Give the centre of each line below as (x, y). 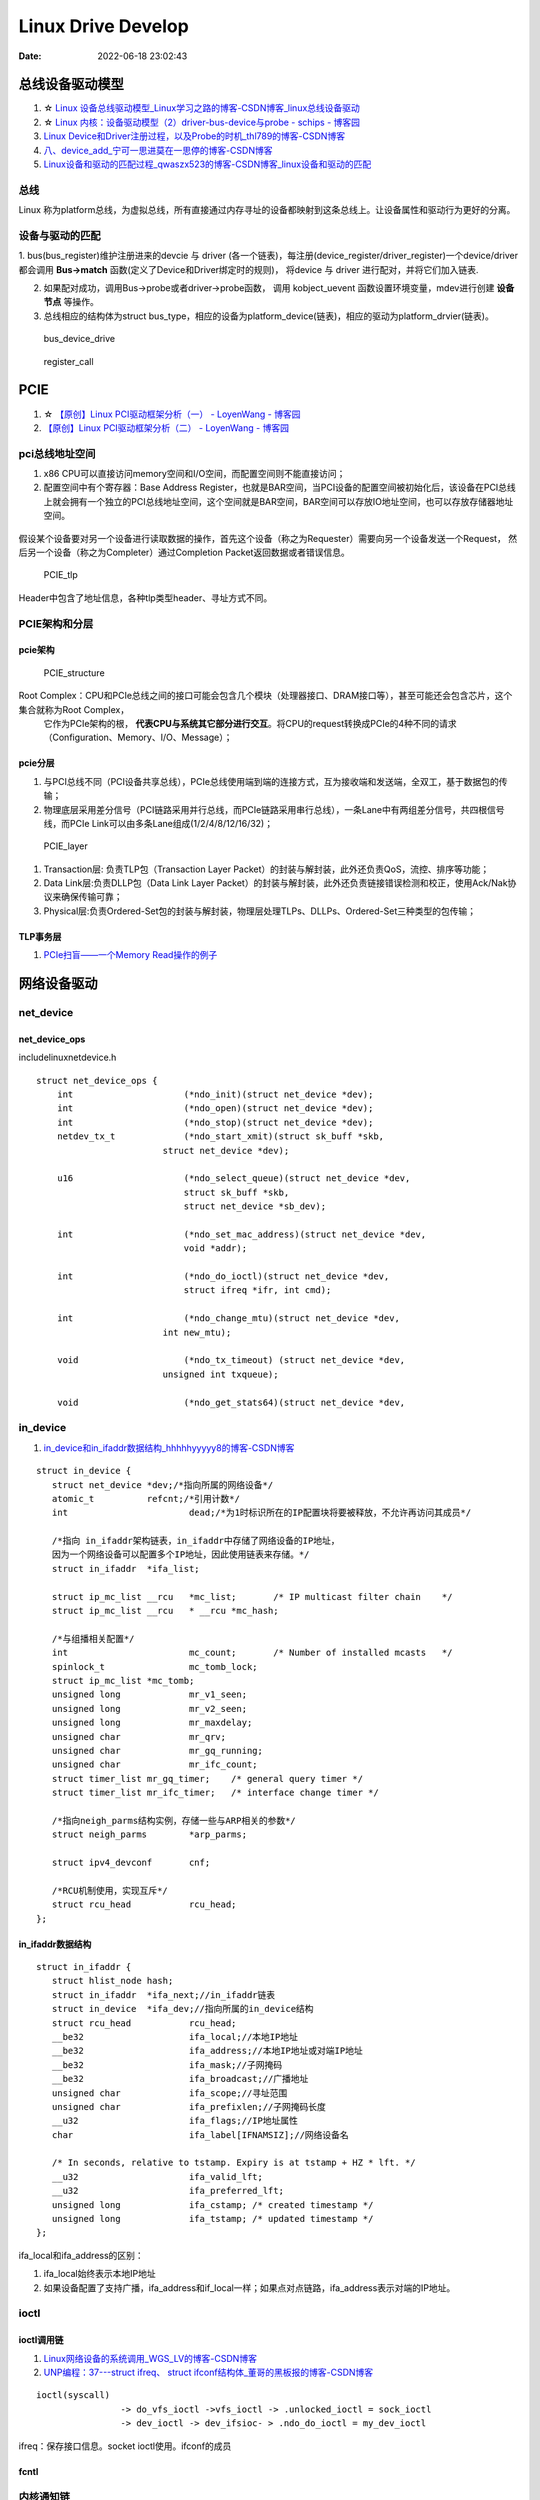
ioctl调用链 (41, 2340)
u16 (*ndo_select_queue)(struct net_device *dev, (233, 1178)
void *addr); (215, 1248)
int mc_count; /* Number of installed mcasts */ (252, 1653)
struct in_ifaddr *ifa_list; (125, 1568)
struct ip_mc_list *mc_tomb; (123, 1680)
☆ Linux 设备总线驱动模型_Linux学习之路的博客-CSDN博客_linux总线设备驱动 (201, 108)
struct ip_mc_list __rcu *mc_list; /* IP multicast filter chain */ (252, 1596)
